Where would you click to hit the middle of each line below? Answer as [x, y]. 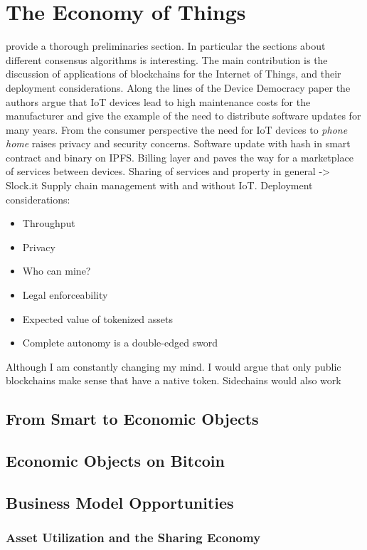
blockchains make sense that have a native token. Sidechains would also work [174, 380]
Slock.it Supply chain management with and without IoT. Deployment [159, 185]
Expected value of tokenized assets [97, 318]
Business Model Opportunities [120, 502]
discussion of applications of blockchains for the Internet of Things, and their [174, 74]
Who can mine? [57, 271]
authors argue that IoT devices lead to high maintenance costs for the [158, 101]
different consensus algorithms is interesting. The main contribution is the [167, 59]
